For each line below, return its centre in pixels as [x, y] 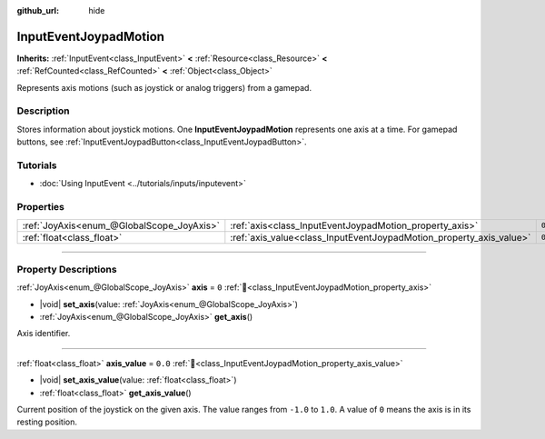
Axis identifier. [44, 334]
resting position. [47, 422]
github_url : [38, 10]
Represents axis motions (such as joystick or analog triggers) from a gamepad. [164, 87]
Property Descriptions [67, 269]
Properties [41, 207]
